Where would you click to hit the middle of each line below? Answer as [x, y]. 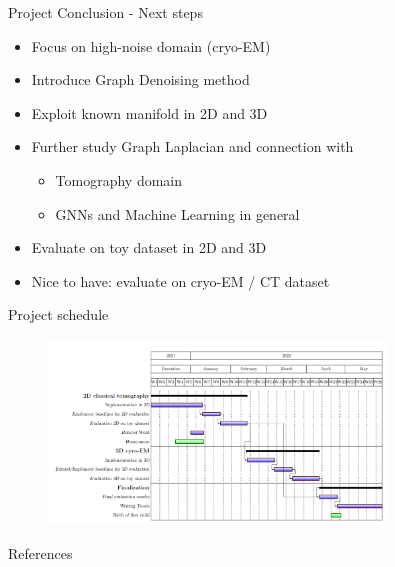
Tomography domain [119, 179]
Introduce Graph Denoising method [140, 79]
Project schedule [58, 314]
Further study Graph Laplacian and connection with [192, 146]
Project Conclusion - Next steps [105, 12]
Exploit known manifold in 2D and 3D [149, 112]
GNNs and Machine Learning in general [177, 213]
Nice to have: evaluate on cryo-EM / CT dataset [180, 280]
